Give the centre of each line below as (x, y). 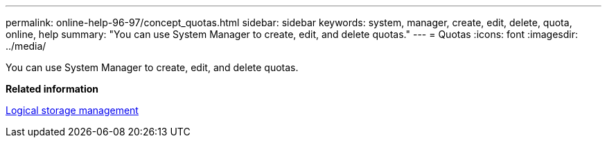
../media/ (26, 46)
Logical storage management (72, 110)
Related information (52, 89)
